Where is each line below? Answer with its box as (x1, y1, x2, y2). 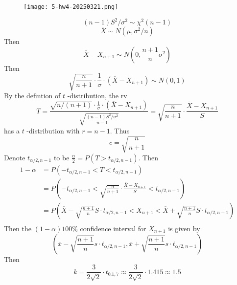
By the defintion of (4, 90, 61, 100)
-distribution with (26, 125, 80, 135)
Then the (4, 223, 31, 234)
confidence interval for (80, 223, 146, 234)
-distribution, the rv (67, 90, 127, 100)
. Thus (110, 125, 130, 135)
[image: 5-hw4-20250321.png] (24, 3, 118, 10)
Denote (4, 152, 25, 162)
